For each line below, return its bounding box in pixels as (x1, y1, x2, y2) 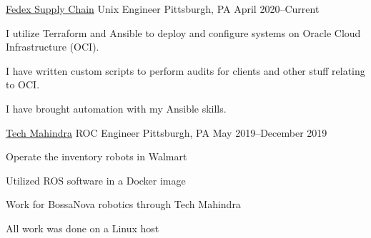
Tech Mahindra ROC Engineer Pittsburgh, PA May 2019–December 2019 (6, 125, 327, 140)
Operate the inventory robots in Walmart (6, 149, 187, 164)
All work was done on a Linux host (6, 220, 159, 235)
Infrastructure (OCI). (6, 39, 99, 54)
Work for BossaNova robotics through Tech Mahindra (6, 197, 241, 212)
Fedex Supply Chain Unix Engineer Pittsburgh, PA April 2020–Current (6, 1, 320, 16)
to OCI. (6, 77, 40, 92)
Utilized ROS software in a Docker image (6, 172, 186, 187)
